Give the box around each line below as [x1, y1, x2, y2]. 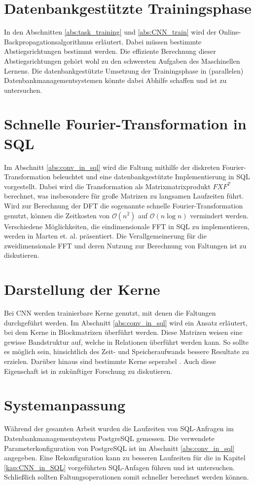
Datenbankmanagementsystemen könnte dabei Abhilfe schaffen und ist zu [4, 75, 227, 85]
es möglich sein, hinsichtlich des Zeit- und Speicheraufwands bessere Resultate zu [4, 346, 249, 357]
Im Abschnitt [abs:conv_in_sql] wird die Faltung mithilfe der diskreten [4, 162, 220, 172]
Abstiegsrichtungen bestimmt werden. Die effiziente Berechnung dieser [4, 46, 216, 56]
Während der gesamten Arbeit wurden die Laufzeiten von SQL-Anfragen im [4, 423, 234, 434]
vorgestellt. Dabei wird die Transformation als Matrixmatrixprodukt [4, 181, 211, 191]
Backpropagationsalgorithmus [4, 36, 93, 46]
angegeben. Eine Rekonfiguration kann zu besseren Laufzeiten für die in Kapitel [4, 452, 246, 463]
